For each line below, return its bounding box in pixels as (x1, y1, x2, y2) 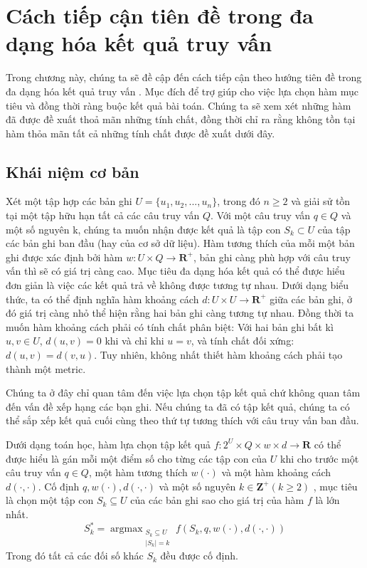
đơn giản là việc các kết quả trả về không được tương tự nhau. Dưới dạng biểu (6, 278, 349, 293)
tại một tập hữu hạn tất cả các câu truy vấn (6, 208, 200, 223)
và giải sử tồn (291, 194, 351, 209)
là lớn (315, 493, 340, 507)
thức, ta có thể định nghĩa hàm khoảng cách (6, 291, 199, 306)
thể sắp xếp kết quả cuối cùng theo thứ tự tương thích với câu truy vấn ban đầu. (6, 413, 359, 428)
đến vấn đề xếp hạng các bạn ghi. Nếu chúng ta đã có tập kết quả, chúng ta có (6, 399, 350, 414)
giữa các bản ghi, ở (270, 291, 353, 306)
